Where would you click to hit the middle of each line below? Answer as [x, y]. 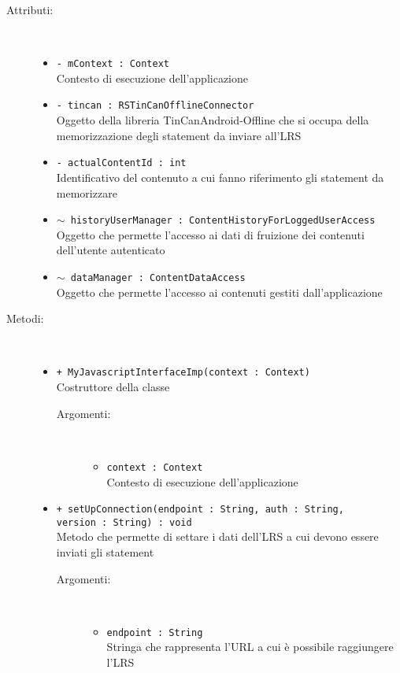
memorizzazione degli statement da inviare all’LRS [179, 135]
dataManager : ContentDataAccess [158, 277]
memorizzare [87, 192]
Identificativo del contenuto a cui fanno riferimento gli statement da [220, 177]
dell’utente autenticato [111, 250]
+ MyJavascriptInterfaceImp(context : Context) [183, 373]
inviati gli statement [105, 552]
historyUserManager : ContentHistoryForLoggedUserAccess [223, 221]
